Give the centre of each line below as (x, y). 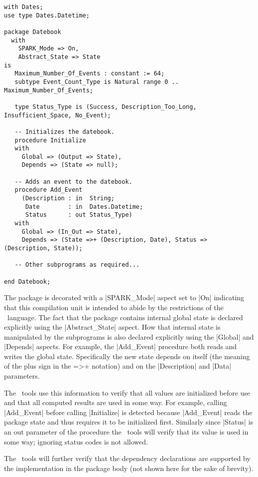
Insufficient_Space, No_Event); (58, 115)
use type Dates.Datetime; (47, 15)
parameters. (22, 376)
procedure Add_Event (49, 190)
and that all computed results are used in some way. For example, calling (116, 402)
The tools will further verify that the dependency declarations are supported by (127, 458)
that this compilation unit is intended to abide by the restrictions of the (114, 307)
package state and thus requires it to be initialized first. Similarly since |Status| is (129, 422)
